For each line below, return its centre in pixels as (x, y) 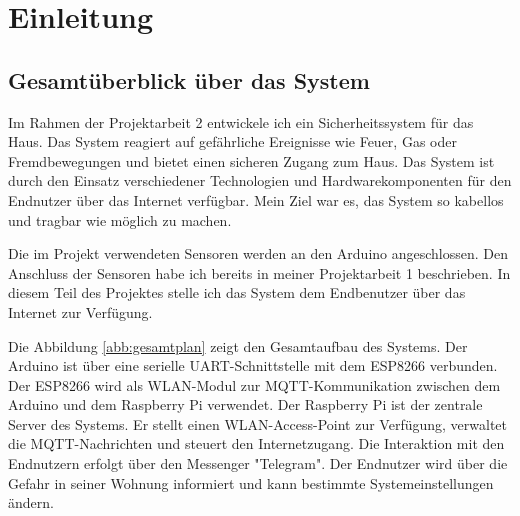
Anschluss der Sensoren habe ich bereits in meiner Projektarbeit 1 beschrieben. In (259, 272)
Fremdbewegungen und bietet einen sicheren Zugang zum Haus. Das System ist (251, 160)
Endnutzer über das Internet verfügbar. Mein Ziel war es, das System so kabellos (256, 199)
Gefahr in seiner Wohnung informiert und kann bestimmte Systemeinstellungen (251, 482)
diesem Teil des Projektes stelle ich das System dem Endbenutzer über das (237, 292)
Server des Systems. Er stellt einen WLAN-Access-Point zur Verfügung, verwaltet (258, 423)
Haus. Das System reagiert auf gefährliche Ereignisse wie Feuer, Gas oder (232, 141)
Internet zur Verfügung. (80, 311)
